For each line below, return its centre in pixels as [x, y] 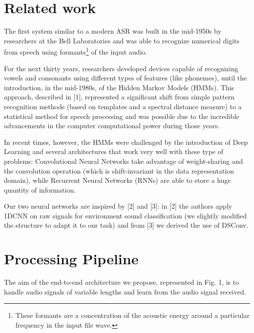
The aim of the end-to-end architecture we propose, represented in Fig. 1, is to [122, 282]
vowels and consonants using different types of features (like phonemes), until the [126, 78]
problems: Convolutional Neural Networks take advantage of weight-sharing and [124, 161]
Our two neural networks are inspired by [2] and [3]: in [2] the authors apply [118, 206]
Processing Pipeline [71, 259]
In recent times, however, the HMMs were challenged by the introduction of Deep [126, 142]
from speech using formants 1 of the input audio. [76, 51]
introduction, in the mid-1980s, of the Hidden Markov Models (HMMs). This [119, 87]
